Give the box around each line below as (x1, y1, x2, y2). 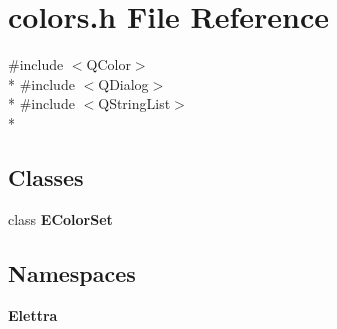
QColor (86, 54, 131, 75)
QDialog (98, 73, 149, 94)
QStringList (98, 93, 171, 114)
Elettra (8, 304, 58, 325)
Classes (8, 161, 84, 192)
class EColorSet (8, 208, 113, 229)
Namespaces (8, 257, 136, 288)
